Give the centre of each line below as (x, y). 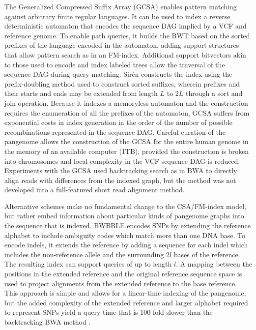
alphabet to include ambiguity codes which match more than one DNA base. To (125, 235)
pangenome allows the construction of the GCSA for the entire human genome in (127, 141)
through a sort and (214, 93)
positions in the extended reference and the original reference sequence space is (123, 274)
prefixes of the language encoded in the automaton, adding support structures (122, 45)
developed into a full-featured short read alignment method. (95, 190)
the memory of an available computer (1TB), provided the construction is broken (127, 151)
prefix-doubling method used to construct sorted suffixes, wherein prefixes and (122, 83)
